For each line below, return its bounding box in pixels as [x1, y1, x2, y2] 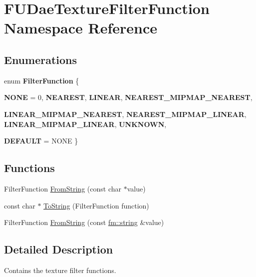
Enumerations [4, 51, 77, 67]
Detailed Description [4, 241, 113, 257]
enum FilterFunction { [4, 75, 79, 85]
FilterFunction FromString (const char [4, 183, 121, 193]
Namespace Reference [4, 17, 157, 38]
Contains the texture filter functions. [4, 264, 116, 275]
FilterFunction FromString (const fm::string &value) [4, 217, 164, 227]
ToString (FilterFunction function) [43, 200, 149, 210]
